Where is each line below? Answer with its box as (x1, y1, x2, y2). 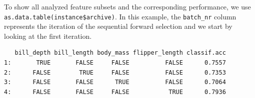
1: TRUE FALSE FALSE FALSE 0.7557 (4, 59, 226, 67)
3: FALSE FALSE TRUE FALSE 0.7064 (4, 79, 226, 86)
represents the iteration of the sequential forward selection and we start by (4, 21, 232, 31)
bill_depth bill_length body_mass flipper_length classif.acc (14, 49, 226, 57)
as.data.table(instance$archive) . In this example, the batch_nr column (4, 11, 236, 21)
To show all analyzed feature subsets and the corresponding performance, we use (4, 1, 251, 11)
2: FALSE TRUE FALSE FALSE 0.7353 (4, 69, 226, 76)
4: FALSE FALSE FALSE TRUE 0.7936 (4, 88, 226, 96)
